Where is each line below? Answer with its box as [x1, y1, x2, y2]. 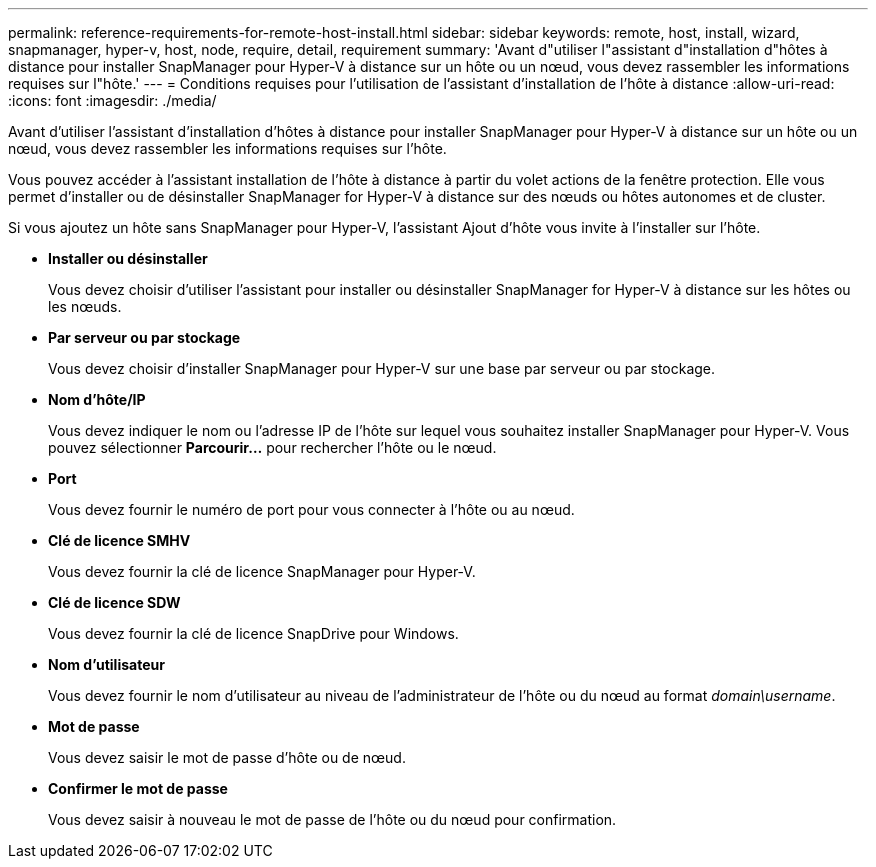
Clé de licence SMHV [48, 532, 191, 549]
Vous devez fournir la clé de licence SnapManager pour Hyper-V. [48, 563, 476, 580]
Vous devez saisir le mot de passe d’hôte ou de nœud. [48, 749, 406, 766]
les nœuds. [48, 298, 122, 315]
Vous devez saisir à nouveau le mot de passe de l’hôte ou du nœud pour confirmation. [48, 811, 617, 828]
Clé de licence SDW [48, 594, 181, 611]
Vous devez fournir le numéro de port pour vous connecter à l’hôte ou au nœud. [48, 501, 575, 518]
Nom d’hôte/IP [48, 391, 146, 408]
